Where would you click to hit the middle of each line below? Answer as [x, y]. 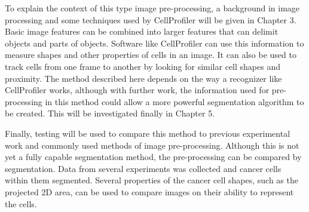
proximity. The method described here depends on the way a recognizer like [143, 78]
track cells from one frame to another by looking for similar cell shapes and [143, 66]
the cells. [21, 203]
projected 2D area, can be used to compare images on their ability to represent [149, 191]
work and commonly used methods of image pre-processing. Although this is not [152, 145]
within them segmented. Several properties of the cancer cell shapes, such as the [152, 180]
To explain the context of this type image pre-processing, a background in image [152, 8]
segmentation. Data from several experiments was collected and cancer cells [143, 168]
